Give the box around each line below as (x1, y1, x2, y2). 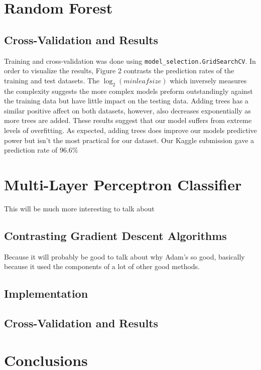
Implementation (4, 286, 88, 301)
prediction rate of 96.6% (4, 145, 78, 155)
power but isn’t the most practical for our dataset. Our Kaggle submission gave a (4, 135, 254, 145)
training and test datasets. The (4, 75, 100, 85)
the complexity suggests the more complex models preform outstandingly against (4, 85, 253, 96)
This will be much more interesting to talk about (4, 203, 155, 213)
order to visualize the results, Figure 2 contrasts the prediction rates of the (4, 65, 234, 76)
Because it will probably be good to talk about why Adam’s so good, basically (4, 251, 245, 262)
